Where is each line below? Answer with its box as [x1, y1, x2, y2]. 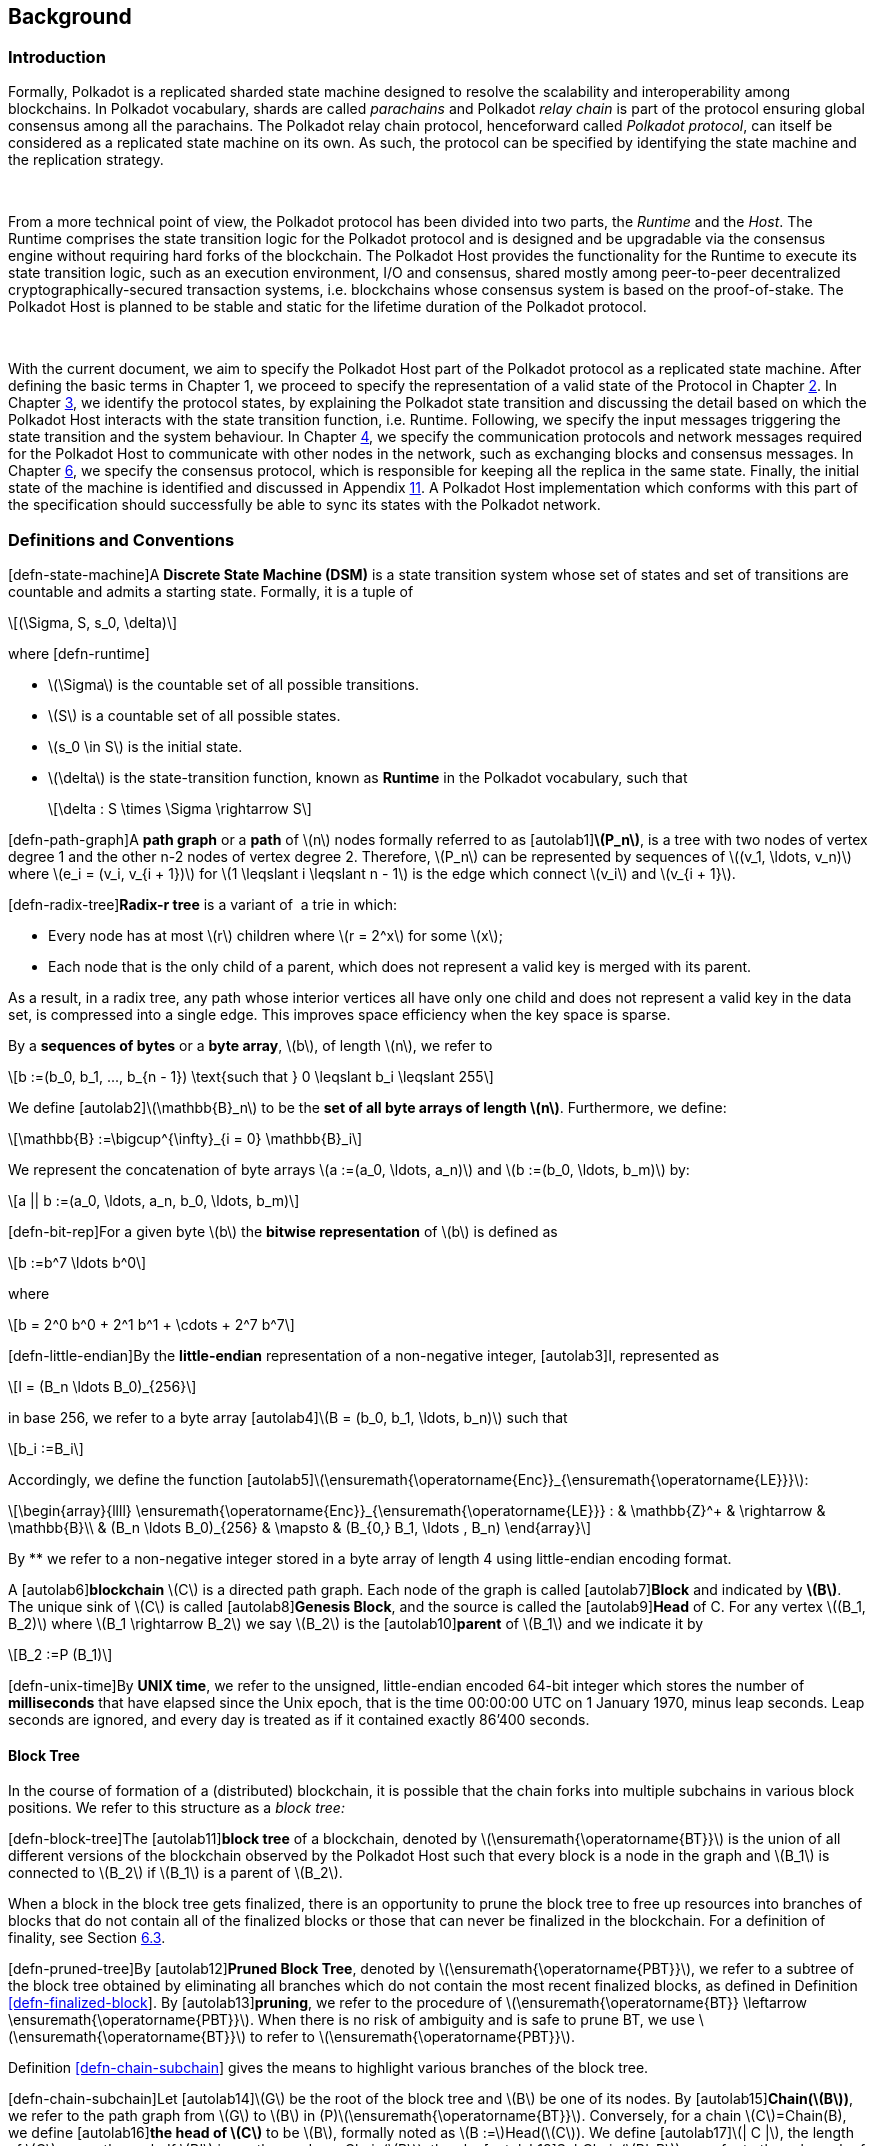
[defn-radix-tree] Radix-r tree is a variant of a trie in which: [8, 895, 398, 913]
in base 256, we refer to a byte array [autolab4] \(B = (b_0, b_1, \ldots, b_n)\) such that [8, 1408, 568, 1426]
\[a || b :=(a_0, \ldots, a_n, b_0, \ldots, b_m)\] [8, 1191, 300, 1209]
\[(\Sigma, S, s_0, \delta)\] [8, 613, 178, 631]
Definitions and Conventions [8, 529, 235, 550]
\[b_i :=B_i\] [8, 1439, 84, 1457]
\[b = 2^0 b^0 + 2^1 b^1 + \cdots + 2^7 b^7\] [8, 1315, 295, 1333]
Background [8, 4, 132, 30]
